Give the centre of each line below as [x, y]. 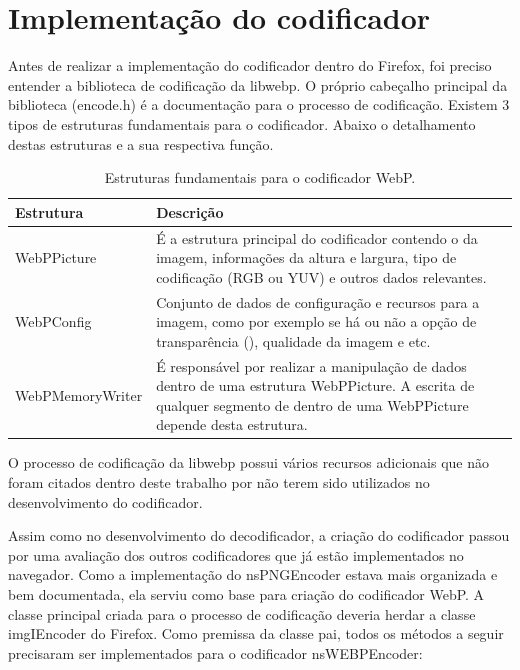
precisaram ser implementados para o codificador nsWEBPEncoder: [215, 652]
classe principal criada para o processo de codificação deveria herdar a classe [242, 613]
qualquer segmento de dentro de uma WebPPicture [312, 404]
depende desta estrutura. [232, 424]
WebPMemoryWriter [79, 394]
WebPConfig [53, 321]
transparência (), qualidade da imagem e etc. [293, 340]
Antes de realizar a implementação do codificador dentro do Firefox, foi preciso [250, 65]
